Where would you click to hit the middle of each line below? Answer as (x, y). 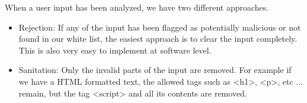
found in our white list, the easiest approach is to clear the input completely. (158, 39)
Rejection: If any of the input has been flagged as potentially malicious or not (160, 27)
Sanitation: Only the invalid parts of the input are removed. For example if (155, 70)
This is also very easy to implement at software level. (115, 50)
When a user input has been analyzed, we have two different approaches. (137, 7)
